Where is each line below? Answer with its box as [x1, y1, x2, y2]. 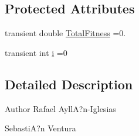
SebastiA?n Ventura [5, 122, 76, 134]
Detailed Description [5, 75, 133, 93]
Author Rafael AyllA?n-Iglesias [5, 102, 116, 114]
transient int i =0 [5, 46, 67, 58]
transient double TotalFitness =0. [5, 27, 126, 39]
